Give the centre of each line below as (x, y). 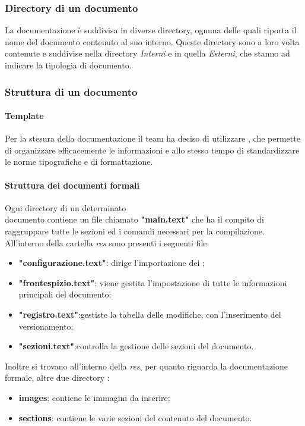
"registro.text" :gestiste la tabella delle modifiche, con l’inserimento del (150, 314)
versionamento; (46, 326)
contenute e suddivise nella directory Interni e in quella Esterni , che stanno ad (147, 53)
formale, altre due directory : (57, 378)
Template (24, 116)
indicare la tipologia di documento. (68, 65)
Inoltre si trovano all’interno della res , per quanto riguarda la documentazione (147, 366)
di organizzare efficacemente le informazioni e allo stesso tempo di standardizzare (152, 150)
